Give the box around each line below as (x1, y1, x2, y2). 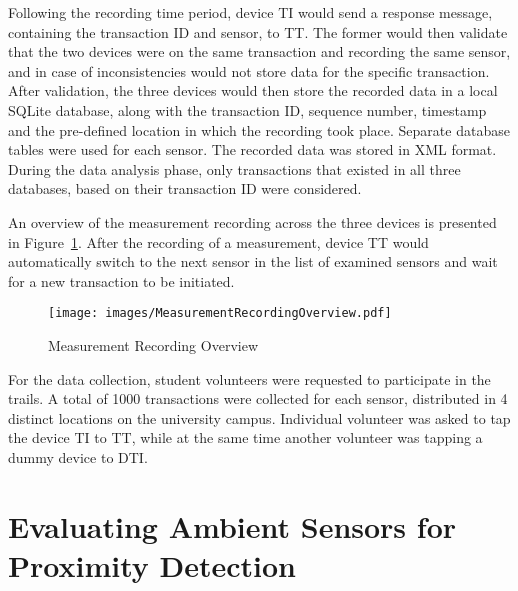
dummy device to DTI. (8, 446, 148, 467)
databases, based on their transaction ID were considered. (8, 178, 362, 199)
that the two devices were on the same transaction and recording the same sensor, (8, 41, 511, 62)
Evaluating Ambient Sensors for (8, 505, 457, 546)
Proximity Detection (8, 544, 296, 585)
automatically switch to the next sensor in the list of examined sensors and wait (8, 251, 498, 272)
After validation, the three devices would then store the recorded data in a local (8, 80, 498, 101)
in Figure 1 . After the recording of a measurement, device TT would (8, 231, 429, 252)
